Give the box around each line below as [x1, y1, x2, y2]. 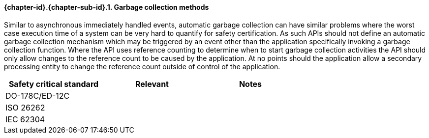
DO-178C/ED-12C [5, 90, 70, 101]
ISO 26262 [5, 102, 45, 112]
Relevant [135, 79, 169, 89]
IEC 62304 [5, 114, 45, 124]
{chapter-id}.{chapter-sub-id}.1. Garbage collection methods [4, 3, 209, 11]
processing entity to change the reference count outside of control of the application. [4, 62, 280, 71]
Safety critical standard [8, 79, 99, 89]
